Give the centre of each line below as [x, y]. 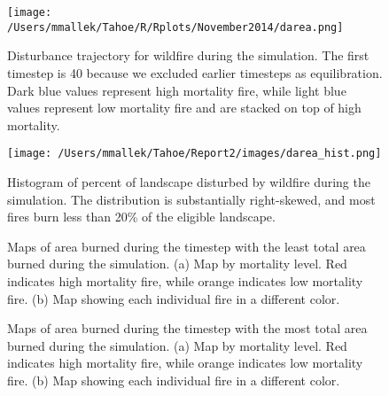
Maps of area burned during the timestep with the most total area [187, 328]
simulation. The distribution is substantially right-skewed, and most [191, 199]
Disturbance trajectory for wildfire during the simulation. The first [188, 55]
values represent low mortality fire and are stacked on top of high [184, 108]
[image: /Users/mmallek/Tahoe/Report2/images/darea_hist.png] [194, 154]
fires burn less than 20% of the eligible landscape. [141, 217]
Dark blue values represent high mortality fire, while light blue [177, 90]
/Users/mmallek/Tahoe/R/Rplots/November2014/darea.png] [175, 27]
